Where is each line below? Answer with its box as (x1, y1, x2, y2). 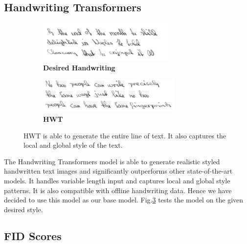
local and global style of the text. (23, 140, 123, 150)
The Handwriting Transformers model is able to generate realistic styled (4, 156, 220, 166)
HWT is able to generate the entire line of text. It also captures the (23, 130, 226, 140)
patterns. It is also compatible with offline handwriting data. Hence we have (4, 185, 232, 195)
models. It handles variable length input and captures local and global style (4, 175, 230, 185)
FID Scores (4, 228, 62, 243)
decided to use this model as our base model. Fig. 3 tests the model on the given (4, 195, 244, 205)
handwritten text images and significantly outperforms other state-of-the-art (4, 166, 233, 176)
